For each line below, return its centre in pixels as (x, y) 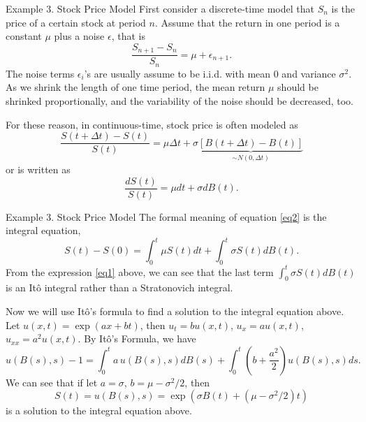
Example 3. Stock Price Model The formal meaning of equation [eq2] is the (166, 216)
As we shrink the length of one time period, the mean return (136, 87)
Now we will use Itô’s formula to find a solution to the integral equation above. (175, 311)
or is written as (38, 169)
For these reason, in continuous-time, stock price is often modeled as (152, 124)
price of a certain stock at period (76, 22)
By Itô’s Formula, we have (140, 339)
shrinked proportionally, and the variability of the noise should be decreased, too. (180, 100)
